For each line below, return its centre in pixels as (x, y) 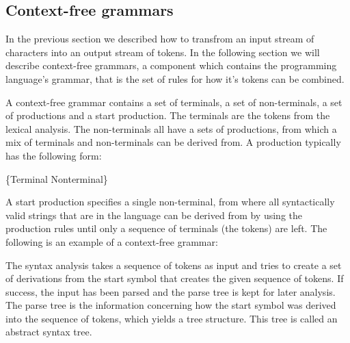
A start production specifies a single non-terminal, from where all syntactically (170, 202)
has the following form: (54, 155)
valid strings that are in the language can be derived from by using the (154, 215)
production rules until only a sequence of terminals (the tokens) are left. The (166, 228)
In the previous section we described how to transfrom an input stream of (160, 39)
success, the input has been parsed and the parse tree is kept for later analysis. (171, 291)
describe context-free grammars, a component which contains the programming (171, 65)
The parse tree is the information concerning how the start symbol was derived (171, 305)
